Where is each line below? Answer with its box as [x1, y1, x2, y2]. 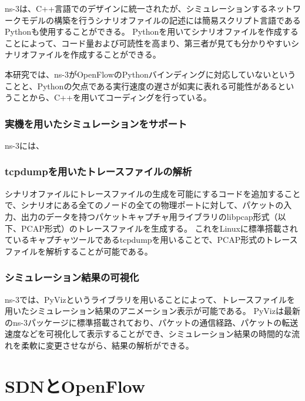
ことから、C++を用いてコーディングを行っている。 [12, 91, 212, 103]
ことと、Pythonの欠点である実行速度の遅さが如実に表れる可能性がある [5, 79, 278, 92]
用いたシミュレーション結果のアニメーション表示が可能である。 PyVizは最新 [5, 305, 300, 317]
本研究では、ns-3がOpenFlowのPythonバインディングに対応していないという [5, 68, 296, 80]
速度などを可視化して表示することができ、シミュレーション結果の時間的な [5, 328, 292, 340]
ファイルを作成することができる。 [29, 48, 161, 61]
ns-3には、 [5, 139, 44, 151]
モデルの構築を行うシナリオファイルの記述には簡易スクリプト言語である [21, 14, 301, 26]
